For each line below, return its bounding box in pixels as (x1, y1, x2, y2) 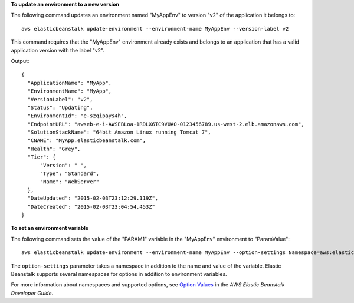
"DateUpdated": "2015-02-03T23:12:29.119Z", (27, 195, 159, 202)
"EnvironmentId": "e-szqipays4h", (27, 113, 127, 119)
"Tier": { (27, 154, 56, 160)
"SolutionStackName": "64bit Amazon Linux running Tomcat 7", (27, 129, 212, 136)
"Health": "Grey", (27, 145, 81, 152)
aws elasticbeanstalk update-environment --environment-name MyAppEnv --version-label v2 (21, 25, 289, 32)
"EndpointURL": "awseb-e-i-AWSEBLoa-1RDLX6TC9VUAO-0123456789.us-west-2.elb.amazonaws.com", (27, 121, 305, 127)
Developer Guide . (11, 289, 53, 297)
